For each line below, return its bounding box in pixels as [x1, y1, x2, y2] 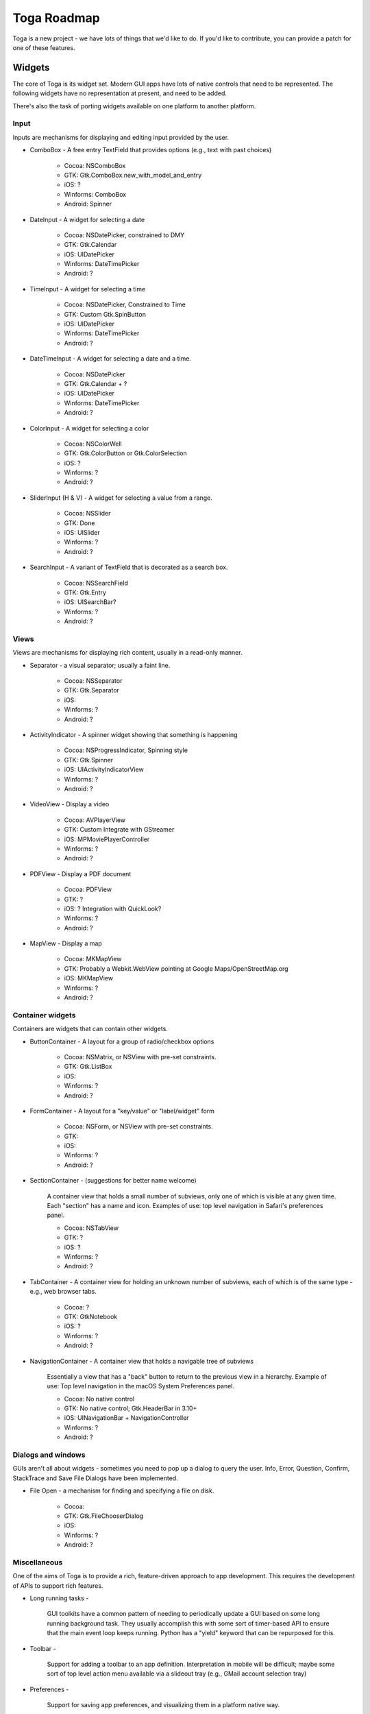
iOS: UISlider [64, 529, 100, 537]
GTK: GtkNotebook [64, 1312, 118, 1320]
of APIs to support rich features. [12, 1581, 103, 1590]
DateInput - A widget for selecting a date [29, 215, 145, 224]
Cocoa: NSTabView [64, 1224, 119, 1232]
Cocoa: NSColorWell [64, 439, 123, 448]
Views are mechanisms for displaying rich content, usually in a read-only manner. [12, 649, 243, 657]
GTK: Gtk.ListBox [64, 1063, 112, 1071]
